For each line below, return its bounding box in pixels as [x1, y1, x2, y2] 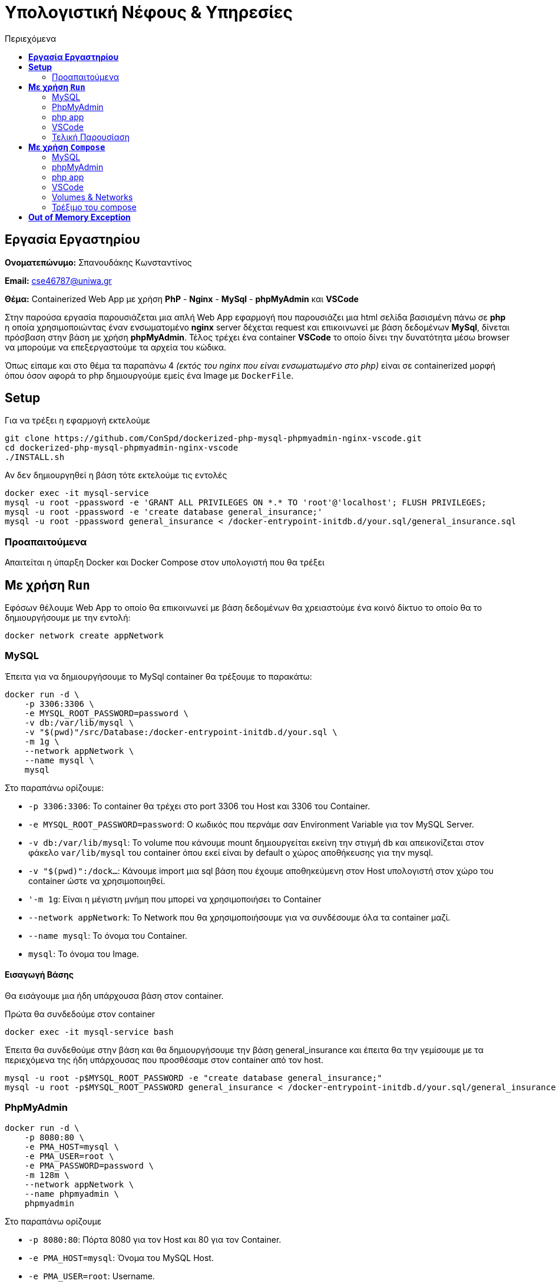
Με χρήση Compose [28, 141, 105, 152]
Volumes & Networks [52, 191, 133, 202]
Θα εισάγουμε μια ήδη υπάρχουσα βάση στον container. [5, 991, 224, 1001]
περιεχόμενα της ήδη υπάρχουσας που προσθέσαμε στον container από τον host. [5, 1055, 323, 1065]
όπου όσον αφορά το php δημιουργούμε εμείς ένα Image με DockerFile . [5, 370, 294, 380]
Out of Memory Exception [28, 211, 131, 222]
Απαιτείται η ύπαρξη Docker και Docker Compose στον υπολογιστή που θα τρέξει [5, 557, 325, 568]
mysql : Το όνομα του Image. [28, 948, 139, 959]
